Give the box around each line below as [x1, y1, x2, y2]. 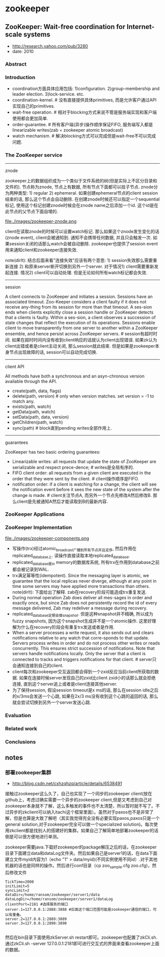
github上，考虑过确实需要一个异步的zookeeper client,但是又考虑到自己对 [5, 797, 152, 803]
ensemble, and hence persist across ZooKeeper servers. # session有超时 [5, 330, 153, 337]
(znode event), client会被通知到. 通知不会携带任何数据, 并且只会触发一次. [5, 234, 152, 240]
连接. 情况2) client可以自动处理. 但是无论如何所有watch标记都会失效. [9, 269, 148, 275]
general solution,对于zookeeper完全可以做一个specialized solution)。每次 [5, 821, 154, 827]
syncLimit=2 [5, 888, 29, 893]
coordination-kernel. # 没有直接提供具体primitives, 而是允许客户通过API [12, 97, 157, 103]
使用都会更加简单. [12, 116, 48, 121]
